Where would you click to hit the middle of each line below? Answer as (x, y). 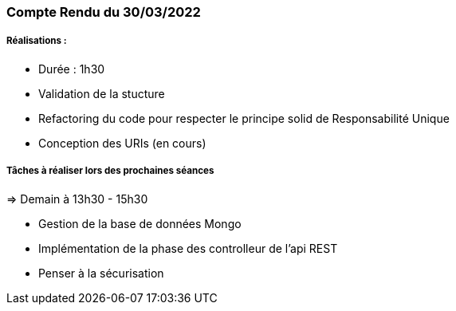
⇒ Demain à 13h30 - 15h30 (77, 199)
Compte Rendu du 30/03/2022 (104, 12)
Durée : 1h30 (72, 69)
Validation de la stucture (102, 93)
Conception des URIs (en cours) (122, 143)
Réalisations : (37, 41)
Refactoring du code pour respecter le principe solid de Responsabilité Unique (244, 118)
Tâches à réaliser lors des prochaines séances (110, 171)
